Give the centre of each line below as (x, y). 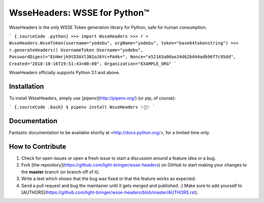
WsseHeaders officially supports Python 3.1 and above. (65, 72)
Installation (26, 86)
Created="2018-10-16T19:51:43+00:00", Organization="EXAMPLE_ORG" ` (93, 64)
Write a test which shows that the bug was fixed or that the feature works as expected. (109, 179)
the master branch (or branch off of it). (61, 172)
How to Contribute (38, 146)
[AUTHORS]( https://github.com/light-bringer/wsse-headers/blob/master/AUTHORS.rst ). (110, 192)
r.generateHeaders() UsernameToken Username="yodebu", (76, 50)
